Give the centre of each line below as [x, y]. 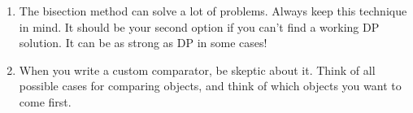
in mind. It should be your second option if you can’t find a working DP [199, 26]
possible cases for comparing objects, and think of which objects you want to [210, 86]
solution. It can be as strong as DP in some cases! [143, 43]
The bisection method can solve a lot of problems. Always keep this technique [213, 11]
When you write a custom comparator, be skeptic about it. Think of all [197, 70]
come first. [45, 101]
